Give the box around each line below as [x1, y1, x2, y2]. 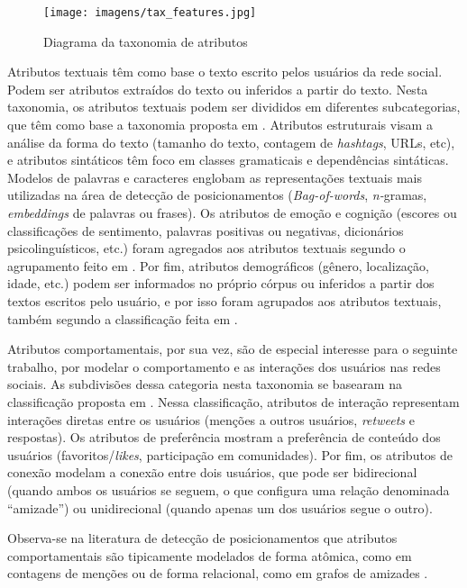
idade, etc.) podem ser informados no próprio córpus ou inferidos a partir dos [7, 274, 435, 293]
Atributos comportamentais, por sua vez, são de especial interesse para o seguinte [7, 339, 458, 358]
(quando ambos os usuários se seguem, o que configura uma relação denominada [7, 480, 450, 499]
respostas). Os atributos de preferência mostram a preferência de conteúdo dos [7, 428, 441, 447]
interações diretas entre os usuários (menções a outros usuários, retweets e [7, 410, 415, 429]
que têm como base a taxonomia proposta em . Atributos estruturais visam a [7, 115, 433, 134]
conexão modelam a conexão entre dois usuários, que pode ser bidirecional [7, 463, 417, 482]
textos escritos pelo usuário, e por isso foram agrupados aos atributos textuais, [7, 291, 442, 310]
